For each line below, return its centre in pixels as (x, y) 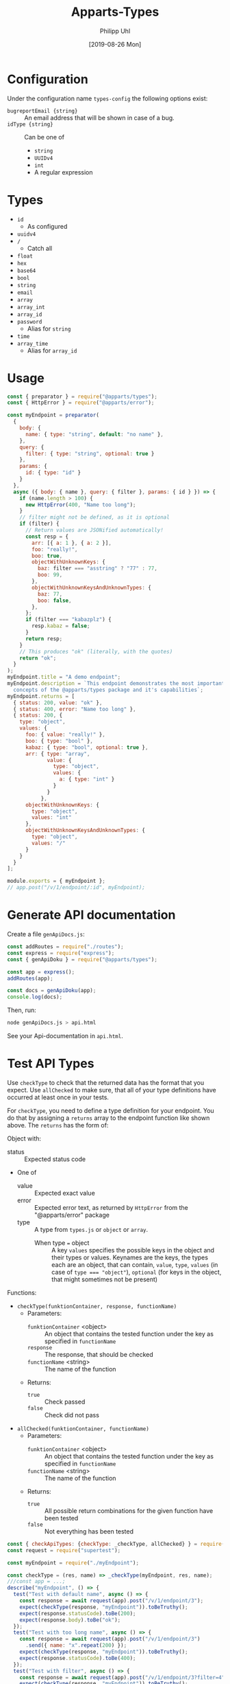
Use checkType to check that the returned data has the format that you (105, 1082)
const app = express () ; (41, 972)
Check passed (65, 1402)
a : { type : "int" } (87, 779)
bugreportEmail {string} (42, 111)
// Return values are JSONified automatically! (94, 530)
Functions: (22, 1292)
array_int (31, 307)
